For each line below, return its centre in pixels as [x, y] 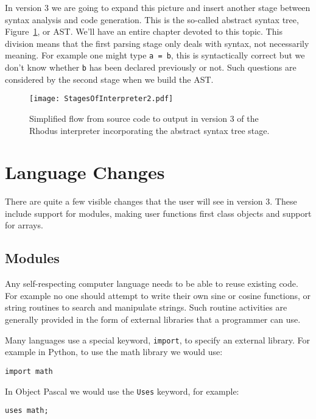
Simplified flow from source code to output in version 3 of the [144, 118]
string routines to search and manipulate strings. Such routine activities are [146, 307]
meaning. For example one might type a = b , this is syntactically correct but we [155, 55]
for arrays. [24, 225]
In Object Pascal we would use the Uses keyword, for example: [122, 391]
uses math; [27, 411]
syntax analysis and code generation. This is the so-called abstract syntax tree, [152, 19]
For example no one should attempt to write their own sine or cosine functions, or [158, 295]
